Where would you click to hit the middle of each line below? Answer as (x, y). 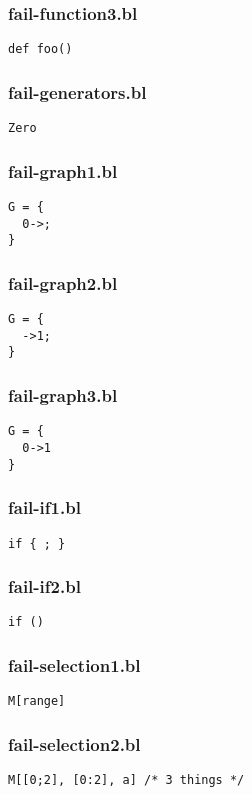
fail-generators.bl (77, 91)
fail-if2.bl (44, 586)
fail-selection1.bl (74, 664)
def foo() (40, 49)
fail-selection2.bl (74, 743)
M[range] (37, 701)
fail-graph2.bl (63, 282)
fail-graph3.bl (63, 395)
